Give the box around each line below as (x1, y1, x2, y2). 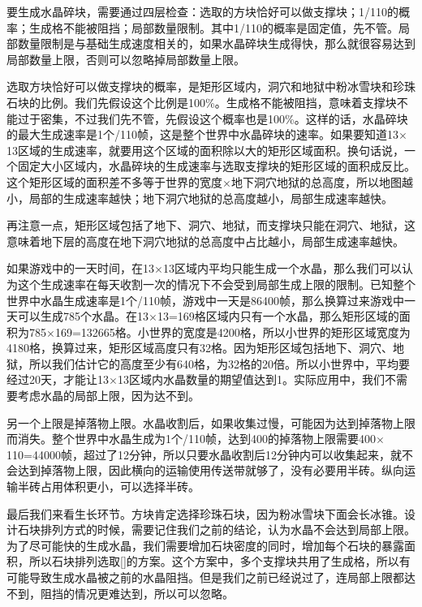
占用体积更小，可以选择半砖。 (40, 478, 200, 495)
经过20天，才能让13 (6, 371, 109, 388)
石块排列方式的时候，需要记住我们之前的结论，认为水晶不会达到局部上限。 (17, 521, 416, 538)
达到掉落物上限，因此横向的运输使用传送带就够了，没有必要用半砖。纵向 (17, 462, 404, 479)
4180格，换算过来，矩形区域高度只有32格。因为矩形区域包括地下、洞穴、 (6, 339, 393, 356)
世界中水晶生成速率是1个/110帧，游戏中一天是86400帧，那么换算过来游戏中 (6, 291, 404, 308)
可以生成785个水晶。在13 (17, 308, 149, 325)
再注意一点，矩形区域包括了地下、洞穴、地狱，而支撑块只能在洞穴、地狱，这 (6, 217, 416, 234)
